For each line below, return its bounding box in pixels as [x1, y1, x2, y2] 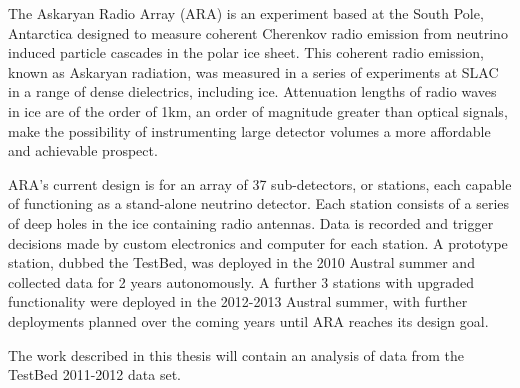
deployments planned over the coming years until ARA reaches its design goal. [8, 310, 489, 331]
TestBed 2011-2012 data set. [8, 364, 181, 385]
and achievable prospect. [8, 140, 158, 161]
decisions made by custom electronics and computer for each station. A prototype [8, 232, 508, 253]
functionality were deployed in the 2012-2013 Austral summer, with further [8, 291, 468, 312]
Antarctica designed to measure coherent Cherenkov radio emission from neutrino [8, 22, 508, 43]
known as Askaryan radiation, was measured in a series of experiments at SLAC [8, 61, 499, 82]
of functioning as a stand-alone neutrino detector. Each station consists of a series [8, 193, 510, 214]
